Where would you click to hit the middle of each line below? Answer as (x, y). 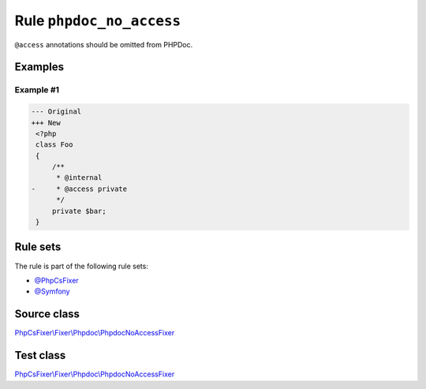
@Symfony (52, 291)
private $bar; (79, 211)
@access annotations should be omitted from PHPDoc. (104, 44)
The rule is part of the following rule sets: (82, 266)
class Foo (54, 145)
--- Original (56, 112)
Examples (39, 67)
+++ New (46, 123)
